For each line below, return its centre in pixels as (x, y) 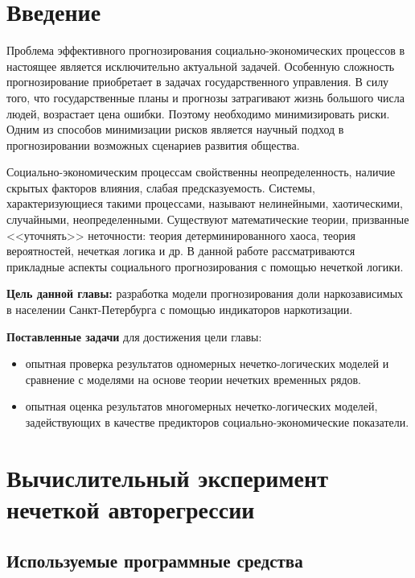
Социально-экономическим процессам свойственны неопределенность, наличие (201, 172)
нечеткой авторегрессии (131, 508)
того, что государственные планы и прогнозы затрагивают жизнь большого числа (205, 97)
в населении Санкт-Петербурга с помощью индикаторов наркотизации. (180, 310)
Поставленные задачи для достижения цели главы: (134, 336)
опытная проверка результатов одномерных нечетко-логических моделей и (207, 363)
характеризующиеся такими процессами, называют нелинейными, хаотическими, (205, 203)
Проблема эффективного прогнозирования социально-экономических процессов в (206, 50)
